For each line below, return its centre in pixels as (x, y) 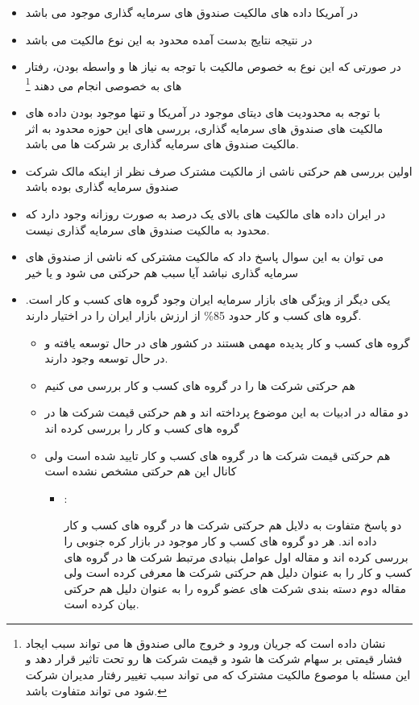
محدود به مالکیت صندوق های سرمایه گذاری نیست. (147, 229)
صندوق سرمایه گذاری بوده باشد (102, 187)
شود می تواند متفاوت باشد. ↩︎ (96, 690)
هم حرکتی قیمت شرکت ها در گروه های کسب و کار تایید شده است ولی (218, 455)
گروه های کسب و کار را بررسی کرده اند (142, 427)
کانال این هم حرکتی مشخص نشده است (141, 471)
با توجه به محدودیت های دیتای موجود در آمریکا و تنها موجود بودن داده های (203, 112)
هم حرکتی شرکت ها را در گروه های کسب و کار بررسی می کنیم (200, 385)
